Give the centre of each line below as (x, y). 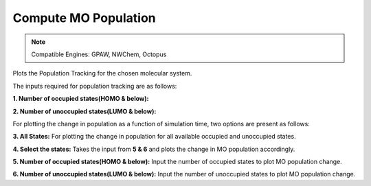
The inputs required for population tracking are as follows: (95, 86)
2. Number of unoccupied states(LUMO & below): (85, 111)
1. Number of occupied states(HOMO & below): (81, 99)
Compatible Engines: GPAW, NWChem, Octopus (99, 54)
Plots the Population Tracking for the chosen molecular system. (102, 73)
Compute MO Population (84, 18)
